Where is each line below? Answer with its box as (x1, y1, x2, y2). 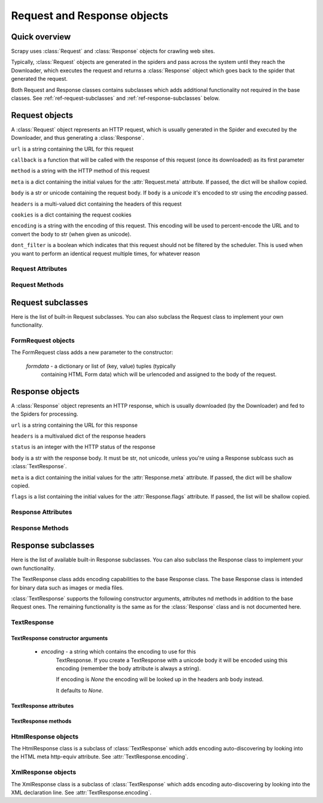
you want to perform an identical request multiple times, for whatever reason (11, 250, 200, 257)
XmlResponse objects (11, 768, 77, 777)
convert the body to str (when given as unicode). (11, 230, 132, 237)
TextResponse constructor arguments (11, 634, 108, 642)
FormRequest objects (11, 336, 75, 344)
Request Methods (11, 280, 64, 289)
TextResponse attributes (11, 702, 74, 709)
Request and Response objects (11, 9, 169, 22)
